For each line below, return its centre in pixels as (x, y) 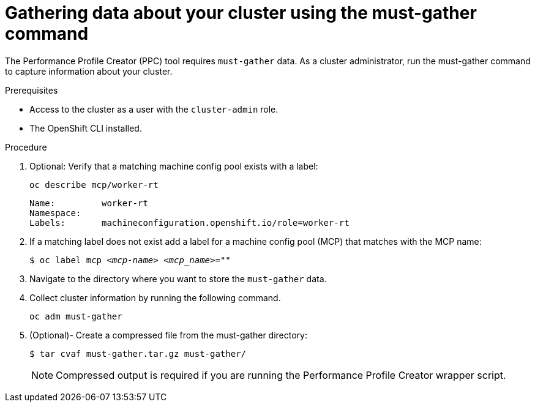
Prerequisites (32, 90)
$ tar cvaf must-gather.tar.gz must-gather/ (138, 353)
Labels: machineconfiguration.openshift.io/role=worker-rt (189, 222)
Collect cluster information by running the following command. (155, 297)
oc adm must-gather (76, 316)
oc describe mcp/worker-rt (94, 185)
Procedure (26, 147)
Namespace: (55, 213)
